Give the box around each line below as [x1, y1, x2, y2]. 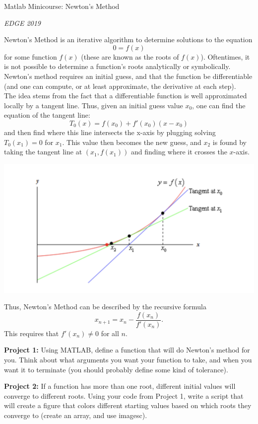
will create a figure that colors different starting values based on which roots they [4, 400, 252, 411]
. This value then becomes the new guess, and [62, 137, 201, 147]
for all [101, 328, 119, 338]
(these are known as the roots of [81, 51, 179, 62]
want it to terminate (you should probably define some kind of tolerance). [4, 364, 228, 374]
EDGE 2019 [4, 17, 41, 28]
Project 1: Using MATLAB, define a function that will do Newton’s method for [4, 345, 250, 355]
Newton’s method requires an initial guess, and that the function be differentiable [4, 71, 253, 81]
